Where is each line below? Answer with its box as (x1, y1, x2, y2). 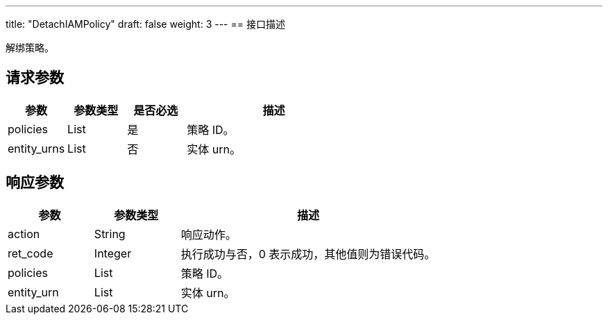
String (94, 226, 126, 241)
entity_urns (8, 141, 65, 155)
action (8, 226, 40, 241)
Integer (94, 246, 132, 260)
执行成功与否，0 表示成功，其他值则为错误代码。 (180, 246, 436, 261)
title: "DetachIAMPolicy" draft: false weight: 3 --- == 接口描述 (6, 18, 285, 30)
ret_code (8, 246, 53, 260)
